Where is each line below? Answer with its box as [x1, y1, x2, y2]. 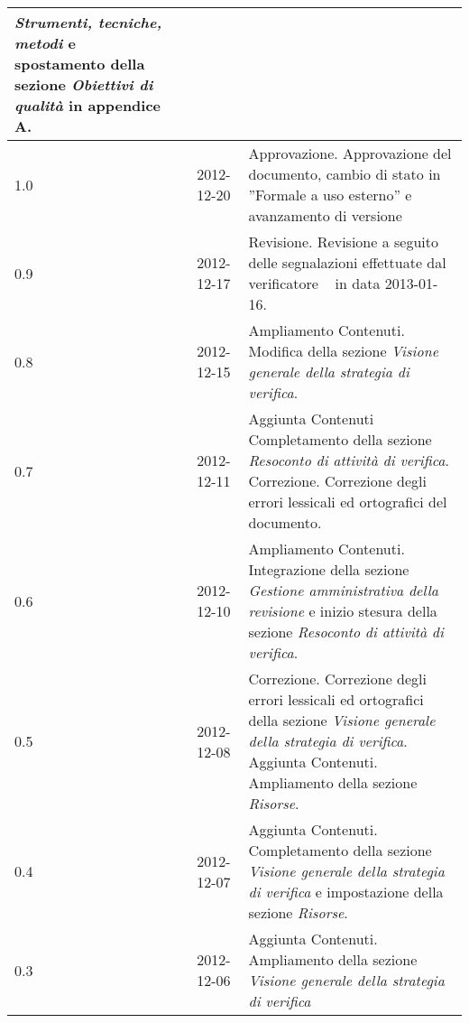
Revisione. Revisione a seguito [248, 231, 438, 252]
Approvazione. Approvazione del [248, 143, 452, 163]
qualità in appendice [14, 95, 161, 116]
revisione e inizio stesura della [248, 600, 437, 621]
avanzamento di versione [248, 205, 402, 226]
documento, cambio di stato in [248, 163, 441, 184]
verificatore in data [248, 273, 381, 293]
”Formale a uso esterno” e [248, 184, 412, 205]
